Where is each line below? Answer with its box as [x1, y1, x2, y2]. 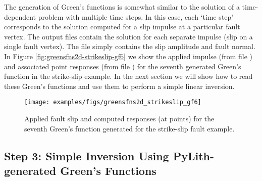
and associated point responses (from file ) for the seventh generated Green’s [4, 61, 241, 71]
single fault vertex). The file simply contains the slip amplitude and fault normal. [4, 41, 255, 52]
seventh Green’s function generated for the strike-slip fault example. [24, 123, 235, 133]
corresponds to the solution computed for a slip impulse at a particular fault [4, 21, 240, 32]
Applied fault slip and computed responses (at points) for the [24, 113, 215, 123]
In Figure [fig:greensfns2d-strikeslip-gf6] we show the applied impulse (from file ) [4, 51, 253, 61]
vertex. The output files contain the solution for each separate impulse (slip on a [4, 31, 253, 41]
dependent [4, 11, 36, 22]
